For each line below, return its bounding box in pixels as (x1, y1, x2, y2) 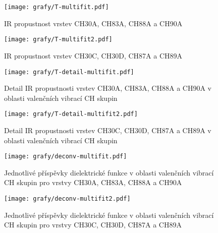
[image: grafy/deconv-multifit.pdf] (4, 153, 127, 160)
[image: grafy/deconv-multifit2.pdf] (4, 195, 131, 203)
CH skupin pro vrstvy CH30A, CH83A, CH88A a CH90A (4, 177, 182, 188)
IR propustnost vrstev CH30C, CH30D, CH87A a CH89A (4, 50, 183, 61)
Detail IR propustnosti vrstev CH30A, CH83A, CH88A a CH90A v (4, 83, 211, 93)
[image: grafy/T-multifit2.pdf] (4, 36, 113, 43)
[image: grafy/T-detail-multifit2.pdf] (4, 110, 138, 118)
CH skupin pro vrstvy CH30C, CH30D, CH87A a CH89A (4, 219, 182, 230)
